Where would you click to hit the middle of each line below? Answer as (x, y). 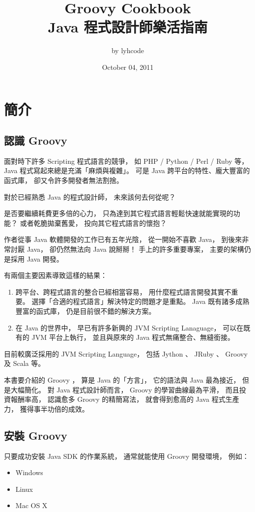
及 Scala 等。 (25, 363)
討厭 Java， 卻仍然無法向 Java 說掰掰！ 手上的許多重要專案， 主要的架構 (127, 249)
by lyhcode (128, 50)
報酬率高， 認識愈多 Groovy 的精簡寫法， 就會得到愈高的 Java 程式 (118, 399)
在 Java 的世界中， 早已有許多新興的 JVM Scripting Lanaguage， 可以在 (129, 327)
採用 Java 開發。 (37, 258)
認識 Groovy (36, 140)
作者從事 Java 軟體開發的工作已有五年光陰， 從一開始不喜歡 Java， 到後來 (123, 239)
